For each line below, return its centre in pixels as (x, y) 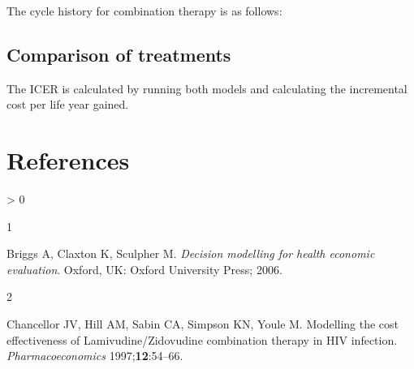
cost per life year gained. (68, 104)
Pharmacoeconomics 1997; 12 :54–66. (95, 356)
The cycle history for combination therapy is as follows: (144, 11)
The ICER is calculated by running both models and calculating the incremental (207, 88)
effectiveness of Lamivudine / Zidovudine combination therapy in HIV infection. (202, 339)
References (68, 160)
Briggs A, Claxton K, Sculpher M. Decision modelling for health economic (191, 253)
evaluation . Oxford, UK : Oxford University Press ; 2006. (144, 269)
